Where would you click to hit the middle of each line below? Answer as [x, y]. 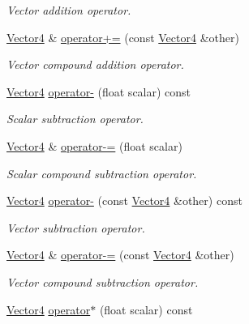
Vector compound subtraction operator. [103, 281]
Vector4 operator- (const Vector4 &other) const [124, 200]
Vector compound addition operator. [95, 64]
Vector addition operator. [69, 10]
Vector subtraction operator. [76, 227]
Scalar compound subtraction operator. [102, 173]
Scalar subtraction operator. [75, 119]
